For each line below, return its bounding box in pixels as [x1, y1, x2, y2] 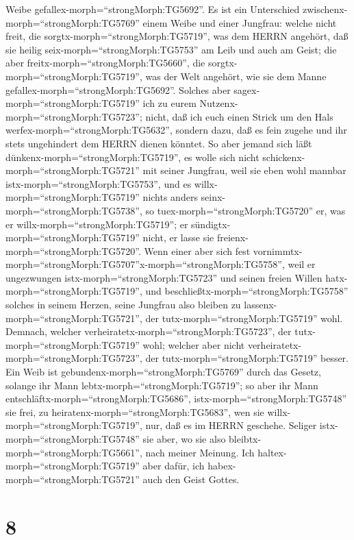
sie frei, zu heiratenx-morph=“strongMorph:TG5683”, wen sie [5, 404, 264, 419]
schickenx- [262, 149, 305, 164]
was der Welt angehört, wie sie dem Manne [145, 69, 327, 83]
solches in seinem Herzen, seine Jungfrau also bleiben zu [5, 297, 241, 312]
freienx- [216, 230, 249, 245]
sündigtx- [191, 217, 231, 231]
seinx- [201, 190, 226, 204]
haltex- [257, 445, 287, 459]
